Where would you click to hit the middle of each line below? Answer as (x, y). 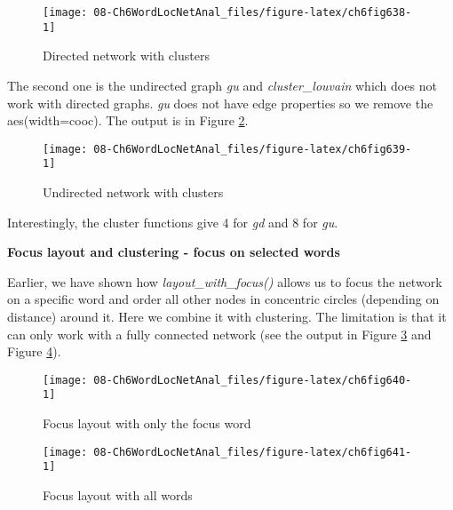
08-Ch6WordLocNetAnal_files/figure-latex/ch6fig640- (253, 380)
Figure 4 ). (34, 351)
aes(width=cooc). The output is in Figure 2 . (128, 120)
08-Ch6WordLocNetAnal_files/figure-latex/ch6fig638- (253, 12)
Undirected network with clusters (133, 192)
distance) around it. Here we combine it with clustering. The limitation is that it (227, 316)
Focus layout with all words (118, 494)
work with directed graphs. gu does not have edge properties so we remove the (220, 103)
